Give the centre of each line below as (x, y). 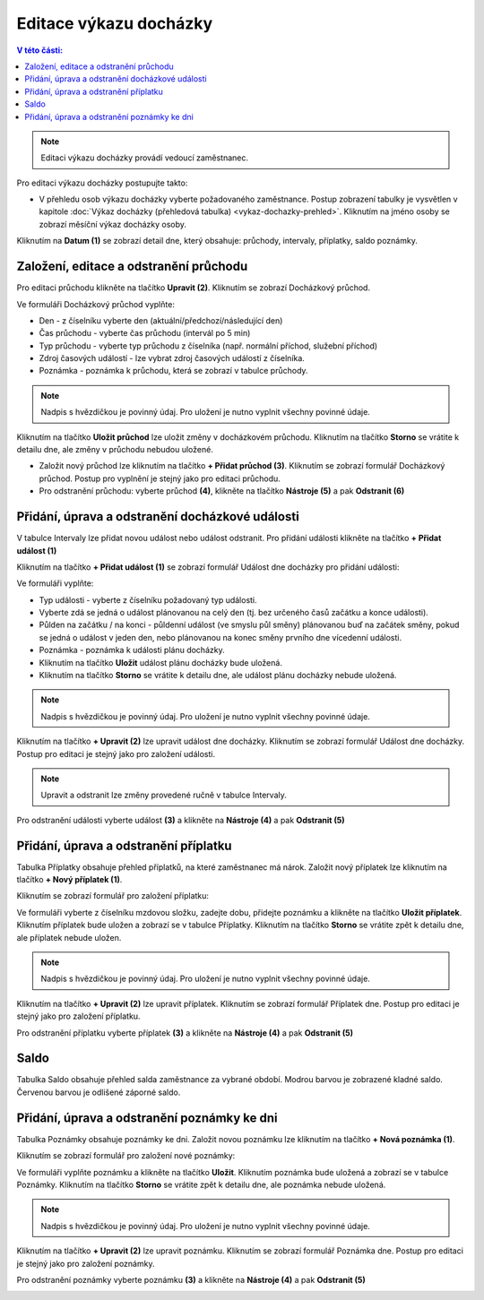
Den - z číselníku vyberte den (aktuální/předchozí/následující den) (161, 320)
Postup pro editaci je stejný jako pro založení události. (116, 753)
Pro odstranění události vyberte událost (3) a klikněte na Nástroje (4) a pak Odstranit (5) (181, 820)
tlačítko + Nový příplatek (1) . (69, 880)
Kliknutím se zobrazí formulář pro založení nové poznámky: (126, 1156)
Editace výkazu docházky (115, 23)
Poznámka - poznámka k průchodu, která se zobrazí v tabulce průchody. (173, 371)
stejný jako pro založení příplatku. (78, 1016)
